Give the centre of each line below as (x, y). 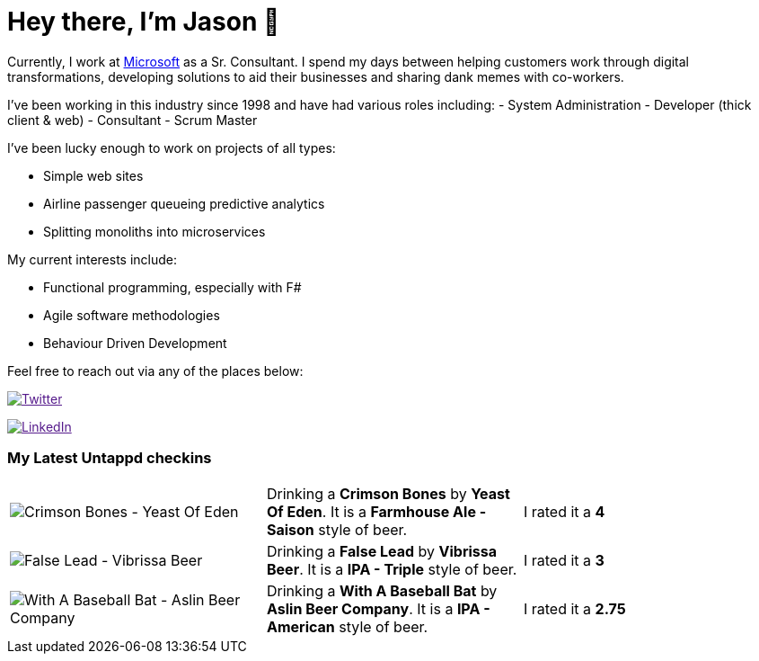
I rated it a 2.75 (574, 608)
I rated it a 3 (564, 560)
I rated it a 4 (564, 511)
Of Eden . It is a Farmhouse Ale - (376, 511)
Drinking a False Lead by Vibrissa (382, 551)
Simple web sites (93, 175)
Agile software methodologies (132, 315)
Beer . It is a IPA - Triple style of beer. (392, 569)
